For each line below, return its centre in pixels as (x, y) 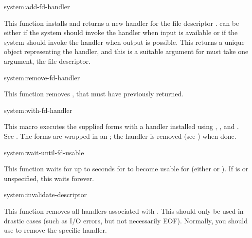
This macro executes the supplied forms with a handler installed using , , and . (121, 126)
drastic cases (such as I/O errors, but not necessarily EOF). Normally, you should (126, 220)
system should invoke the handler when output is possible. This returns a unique (124, 42)
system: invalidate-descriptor (45, 194)
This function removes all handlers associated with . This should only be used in (124, 211)
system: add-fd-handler (37, 6)
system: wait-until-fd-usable (44, 152)
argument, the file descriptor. (47, 61)
